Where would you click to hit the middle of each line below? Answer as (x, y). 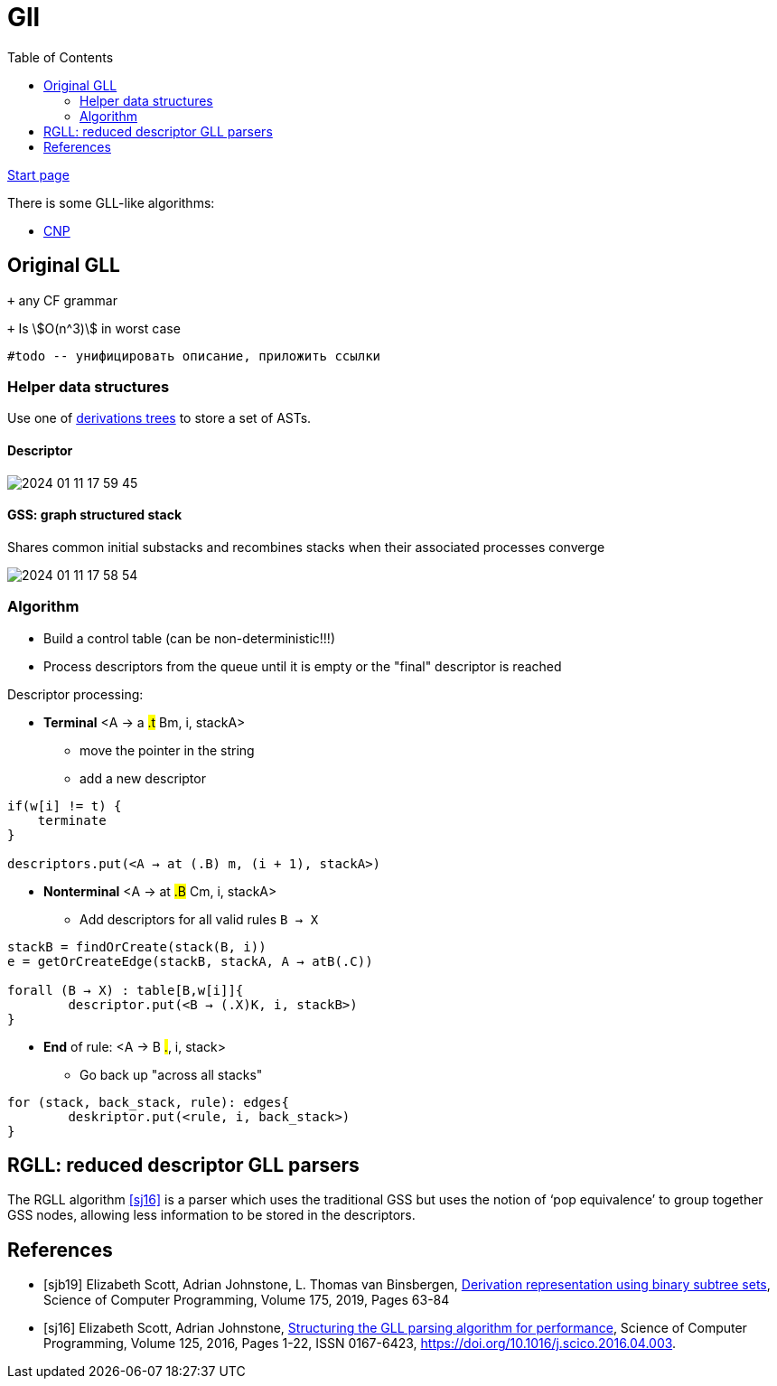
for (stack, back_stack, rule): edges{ (148, 1102)
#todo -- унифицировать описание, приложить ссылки (194, 356)
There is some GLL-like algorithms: (111, 202)
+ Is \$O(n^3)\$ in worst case (94, 328)
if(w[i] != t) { (65, 805)
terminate (72, 820)
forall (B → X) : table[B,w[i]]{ (126, 990)
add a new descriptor (143, 778)
